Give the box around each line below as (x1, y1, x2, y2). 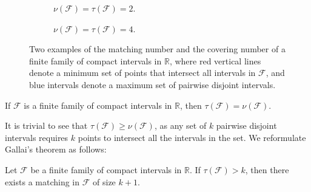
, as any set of (154, 119, 207, 132)
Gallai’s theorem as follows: (5, 143, 107, 156)
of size (93, 175, 116, 188)
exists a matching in (5, 175, 80, 188)
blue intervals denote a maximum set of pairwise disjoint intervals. (29, 78, 276, 91)
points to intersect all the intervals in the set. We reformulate (78, 131, 306, 143)
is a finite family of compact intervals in (24, 98, 172, 111)
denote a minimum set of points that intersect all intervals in (29, 66, 256, 79)
